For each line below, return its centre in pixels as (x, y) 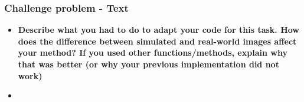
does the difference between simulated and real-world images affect (157, 41)
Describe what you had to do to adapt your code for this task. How (158, 30)
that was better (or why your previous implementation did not (148, 64)
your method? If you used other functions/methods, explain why (153, 52)
